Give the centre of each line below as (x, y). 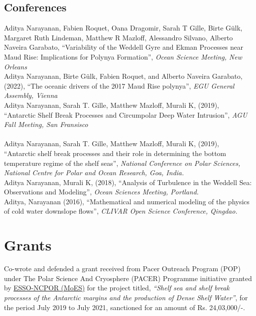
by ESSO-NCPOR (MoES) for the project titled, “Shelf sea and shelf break (117, 288)
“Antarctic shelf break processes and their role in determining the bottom (115, 153)
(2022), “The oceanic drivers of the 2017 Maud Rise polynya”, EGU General (119, 85)
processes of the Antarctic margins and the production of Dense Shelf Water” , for (126, 297)
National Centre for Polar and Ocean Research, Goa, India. (94, 173)
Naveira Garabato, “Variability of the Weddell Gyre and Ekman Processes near (124, 47)
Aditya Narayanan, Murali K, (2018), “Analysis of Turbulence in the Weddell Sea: (128, 182)
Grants (28, 245)
